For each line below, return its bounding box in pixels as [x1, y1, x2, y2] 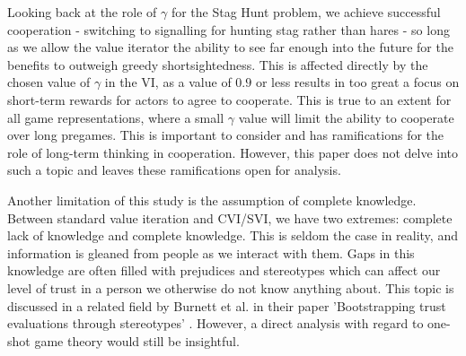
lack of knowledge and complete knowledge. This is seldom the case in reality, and [7, 226, 458, 245]
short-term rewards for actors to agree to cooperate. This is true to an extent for [7, 90, 452, 109]
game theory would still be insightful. [34, 331, 240, 350]
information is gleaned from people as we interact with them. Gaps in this [7, 243, 415, 262]
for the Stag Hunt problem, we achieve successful [171, 3, 441, 21]
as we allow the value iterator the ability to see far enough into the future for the [7, 38, 453, 56]
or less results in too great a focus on [255, 73, 460, 91]
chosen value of [7, 73, 91, 91]
